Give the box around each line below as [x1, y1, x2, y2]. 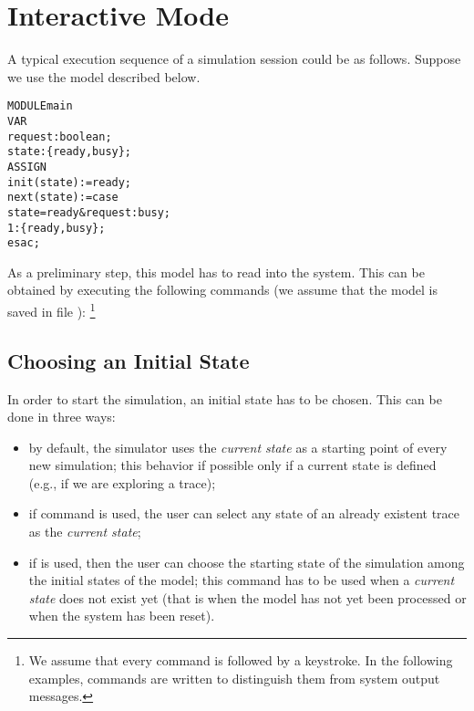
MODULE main [7, 99, 73, 113]
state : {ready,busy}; [7, 145, 132, 159]
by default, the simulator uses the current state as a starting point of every [28, 437, 448, 456]
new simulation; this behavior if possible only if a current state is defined [28, 455, 437, 475]
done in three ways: [7, 407, 116, 426]
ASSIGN [7, 160, 46, 173]
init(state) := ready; [7, 175, 132, 189]
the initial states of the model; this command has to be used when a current [28, 570, 455, 590]
